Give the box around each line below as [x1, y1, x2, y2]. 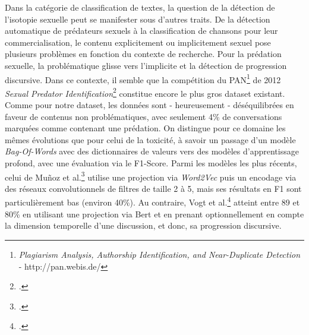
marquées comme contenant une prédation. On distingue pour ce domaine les [5, 122, 286, 134]
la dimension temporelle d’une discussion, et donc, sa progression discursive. [5, 219, 282, 232]
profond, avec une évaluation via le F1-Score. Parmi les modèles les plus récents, [5, 157, 297, 169]
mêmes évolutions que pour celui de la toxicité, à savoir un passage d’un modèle [5, 133, 296, 146]
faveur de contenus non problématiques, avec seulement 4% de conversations [5, 110, 282, 122]
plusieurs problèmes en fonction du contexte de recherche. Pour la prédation [5, 48, 282, 60]
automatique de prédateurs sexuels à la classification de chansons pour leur [5, 24, 278, 37]
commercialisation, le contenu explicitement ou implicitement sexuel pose [5, 36, 271, 48]
